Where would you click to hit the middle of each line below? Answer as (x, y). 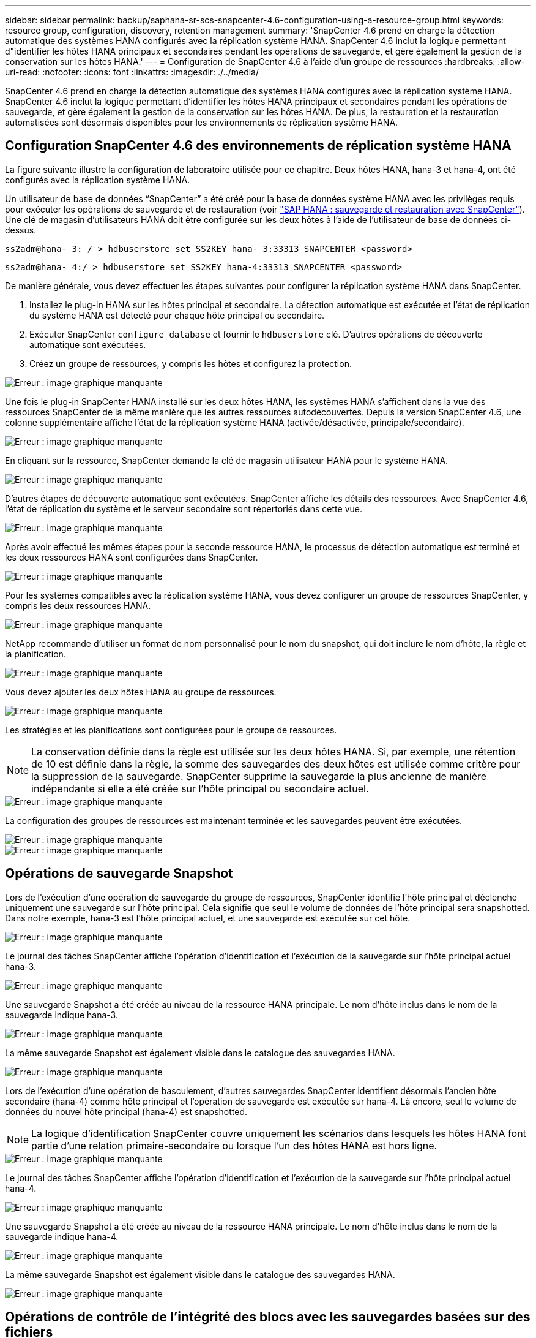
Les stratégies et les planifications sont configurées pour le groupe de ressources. (171, 730)
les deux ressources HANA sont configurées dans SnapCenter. (132, 557)
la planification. (35, 654)
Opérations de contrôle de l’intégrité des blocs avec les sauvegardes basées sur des (268, 1317)
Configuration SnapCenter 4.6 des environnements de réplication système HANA (258, 146)
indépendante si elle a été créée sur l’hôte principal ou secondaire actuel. (200, 788)
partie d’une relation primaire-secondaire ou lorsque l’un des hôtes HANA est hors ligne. (234, 1145)
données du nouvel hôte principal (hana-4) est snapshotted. (126, 1111)
